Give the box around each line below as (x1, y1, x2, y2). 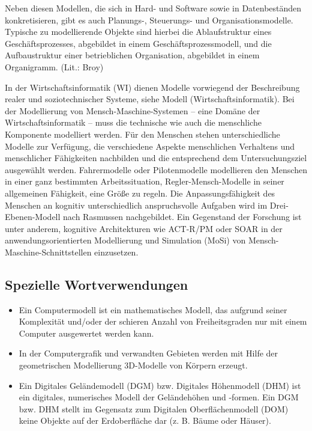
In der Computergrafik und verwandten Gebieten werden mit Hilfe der (19, 347, 278, 359)
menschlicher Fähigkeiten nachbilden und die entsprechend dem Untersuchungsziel (5, 151, 307, 164)
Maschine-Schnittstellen (5, 245, 92, 258)
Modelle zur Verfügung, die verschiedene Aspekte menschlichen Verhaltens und (5, 139, 295, 152)
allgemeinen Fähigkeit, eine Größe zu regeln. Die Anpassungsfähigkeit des (5, 186, 275, 199)
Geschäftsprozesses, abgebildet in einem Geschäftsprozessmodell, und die (5, 37, 272, 49)
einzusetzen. (94, 245, 139, 258)
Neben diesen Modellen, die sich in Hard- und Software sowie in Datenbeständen (5, 2, 302, 14)
